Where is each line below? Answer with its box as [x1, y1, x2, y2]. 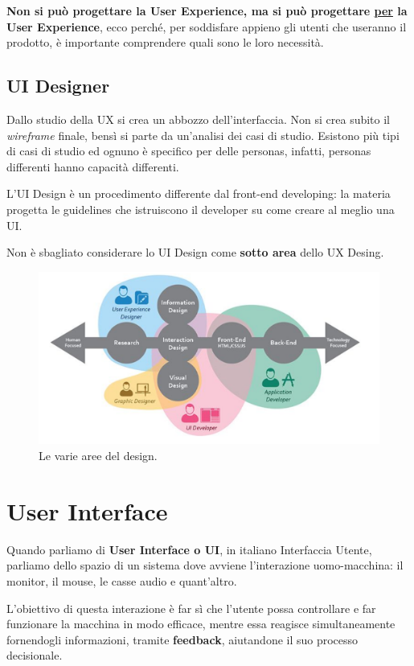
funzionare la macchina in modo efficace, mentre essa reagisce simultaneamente [6, 615, 396, 632]
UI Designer [6, 73, 110, 98]
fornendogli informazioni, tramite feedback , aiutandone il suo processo [6, 631, 359, 647]
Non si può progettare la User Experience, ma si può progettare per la [6, 2, 408, 18]
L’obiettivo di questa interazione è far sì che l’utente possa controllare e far [6, 599, 376, 616]
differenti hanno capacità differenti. [6, 158, 179, 175]
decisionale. [6, 647, 63, 664]
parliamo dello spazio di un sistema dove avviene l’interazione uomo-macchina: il [6, 557, 404, 573]
